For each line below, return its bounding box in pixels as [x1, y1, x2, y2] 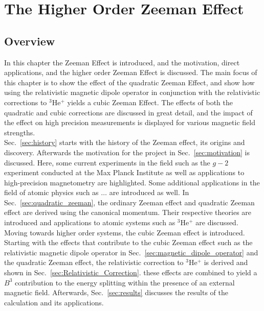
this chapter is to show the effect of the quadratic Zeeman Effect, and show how [4, 77, 255, 87]
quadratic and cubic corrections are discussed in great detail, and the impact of [4, 107, 253, 117]
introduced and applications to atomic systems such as [4, 217, 175, 228]
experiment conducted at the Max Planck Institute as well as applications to [4, 167, 245, 178]
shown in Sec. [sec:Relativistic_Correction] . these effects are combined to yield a [4, 267, 257, 278]
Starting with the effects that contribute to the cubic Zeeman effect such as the [4, 237, 253, 248]
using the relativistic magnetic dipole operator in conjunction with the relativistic [4, 87, 260, 98]
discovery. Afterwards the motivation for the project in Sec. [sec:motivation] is [4, 147, 250, 157]
